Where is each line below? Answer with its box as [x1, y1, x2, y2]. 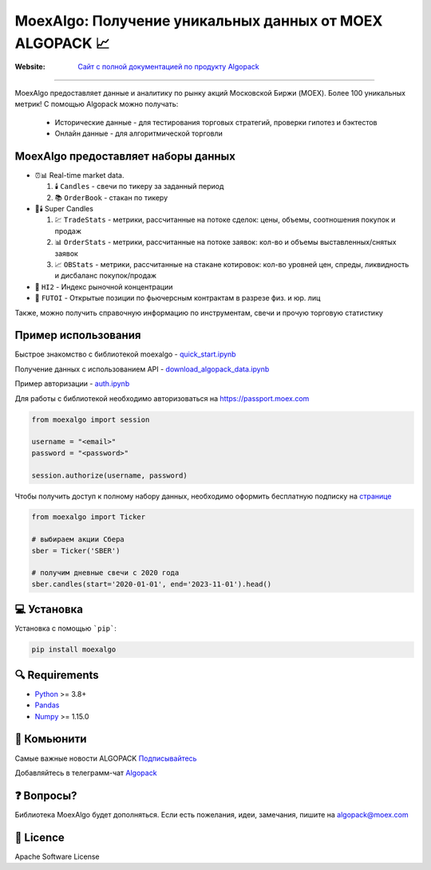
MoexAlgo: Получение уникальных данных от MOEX [14, 12, 383, 30]
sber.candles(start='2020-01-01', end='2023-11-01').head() [31, 579, 272, 589]
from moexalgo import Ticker [31, 513, 146, 522]
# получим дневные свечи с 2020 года [31, 569, 180, 577]
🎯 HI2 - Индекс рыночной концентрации [34, 281, 173, 291]
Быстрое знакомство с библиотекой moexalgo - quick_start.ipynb [14, 349, 236, 359]
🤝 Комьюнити [14, 732, 87, 746]
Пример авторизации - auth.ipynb [14, 379, 130, 388]
